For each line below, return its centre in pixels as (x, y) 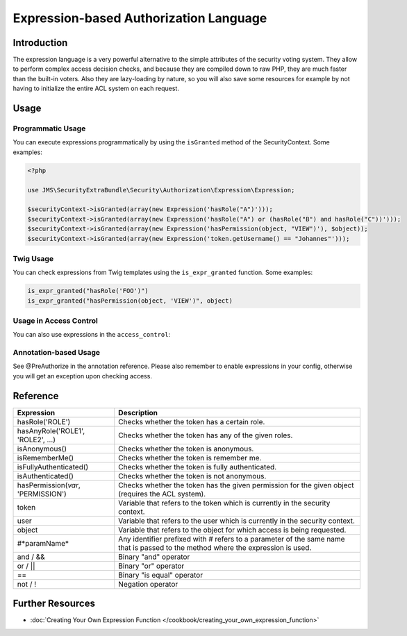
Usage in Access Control (56, 321)
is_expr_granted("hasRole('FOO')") (88, 291)
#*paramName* (43, 543)
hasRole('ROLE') (44, 421)
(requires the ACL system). (162, 494)
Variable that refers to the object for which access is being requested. (232, 530)
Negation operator (148, 584)
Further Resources (54, 604)
